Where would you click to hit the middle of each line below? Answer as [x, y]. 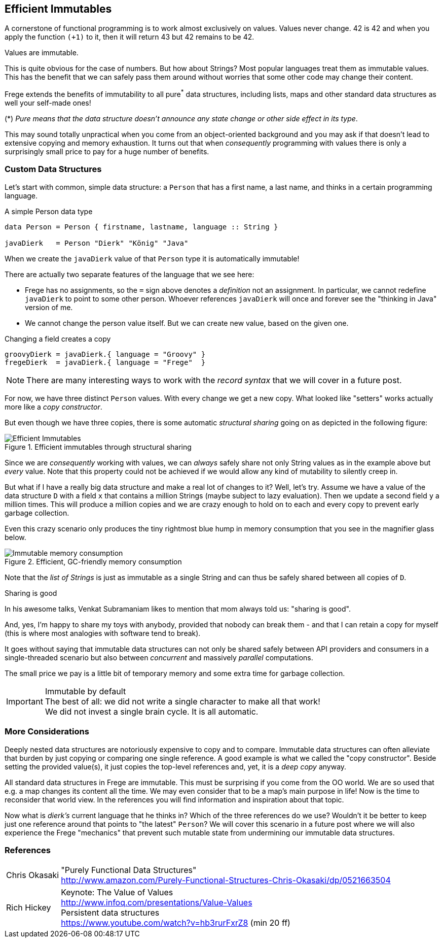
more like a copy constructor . [53, 407]
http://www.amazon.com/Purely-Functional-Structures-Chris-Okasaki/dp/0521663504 [226, 880]
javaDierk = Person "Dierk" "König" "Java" [97, 243]
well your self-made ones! [48, 103]
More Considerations [47, 732]
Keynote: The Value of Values [117, 893]
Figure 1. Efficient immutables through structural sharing [98, 447]
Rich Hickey [29, 908]
